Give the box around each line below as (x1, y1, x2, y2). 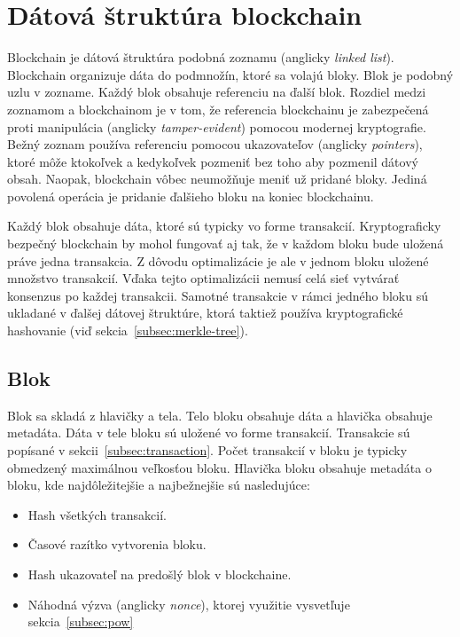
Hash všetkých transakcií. (27, 505, 168, 523)
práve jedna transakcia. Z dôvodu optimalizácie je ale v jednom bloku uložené (7, 251, 429, 270)
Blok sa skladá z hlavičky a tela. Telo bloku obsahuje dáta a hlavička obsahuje (7, 405, 433, 424)
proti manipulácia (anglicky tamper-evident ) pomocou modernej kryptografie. (7, 117, 426, 136)
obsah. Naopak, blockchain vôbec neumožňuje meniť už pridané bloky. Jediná (7, 169, 427, 188)
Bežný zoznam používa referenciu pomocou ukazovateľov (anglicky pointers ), (7, 135, 423, 153)
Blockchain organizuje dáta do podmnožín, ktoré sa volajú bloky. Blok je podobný (7, 65, 454, 83)
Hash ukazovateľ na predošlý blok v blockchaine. (27, 564, 292, 583)
